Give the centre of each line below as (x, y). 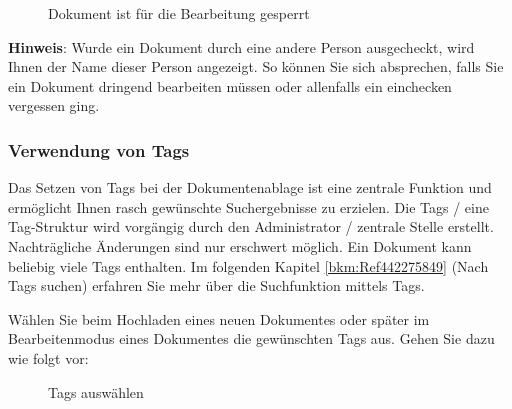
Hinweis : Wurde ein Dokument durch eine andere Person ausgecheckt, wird (241, 46)
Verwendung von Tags (99, 149)
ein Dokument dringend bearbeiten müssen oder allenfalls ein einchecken (230, 85)
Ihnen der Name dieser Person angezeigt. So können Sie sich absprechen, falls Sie (256, 66)
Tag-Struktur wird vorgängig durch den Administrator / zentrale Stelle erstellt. (251, 226)
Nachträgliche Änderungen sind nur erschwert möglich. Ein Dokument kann (240, 245)
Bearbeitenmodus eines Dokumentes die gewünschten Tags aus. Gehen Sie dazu (251, 338)
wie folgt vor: (48, 357)
